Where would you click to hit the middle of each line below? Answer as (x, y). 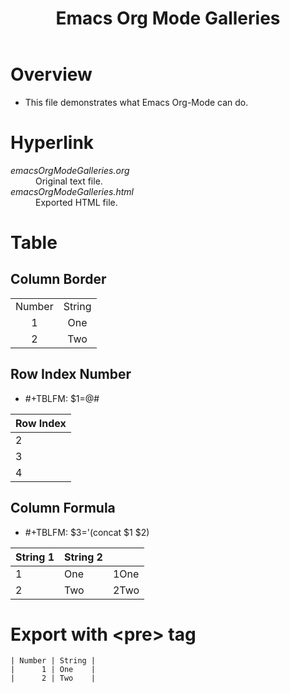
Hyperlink (52, 143)
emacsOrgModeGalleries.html (72, 191)
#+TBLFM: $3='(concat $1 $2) (87, 532)
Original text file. (69, 181)
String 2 (83, 557)
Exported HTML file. (76, 202)
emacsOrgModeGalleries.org (70, 170)
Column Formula (63, 508)
